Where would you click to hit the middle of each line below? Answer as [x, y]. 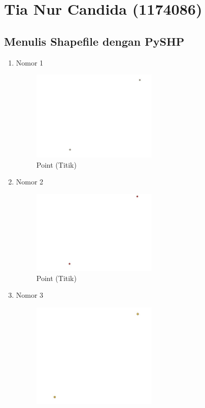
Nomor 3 [30, 295]
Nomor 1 [30, 62]
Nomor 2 [30, 182]
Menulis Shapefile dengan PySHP [94, 41]
